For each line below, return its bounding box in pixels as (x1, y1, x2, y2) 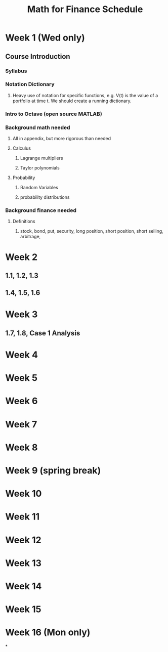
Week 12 (5, 534, 41, 546)
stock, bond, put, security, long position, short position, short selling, (20, 228, 163, 234)
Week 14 (5, 580, 42, 592)
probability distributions (20, 194, 70, 200)
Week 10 (5, 488, 42, 499)
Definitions (12, 219, 35, 225)
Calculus (12, 145, 31, 151)
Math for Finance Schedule (27, 4, 143, 15)
